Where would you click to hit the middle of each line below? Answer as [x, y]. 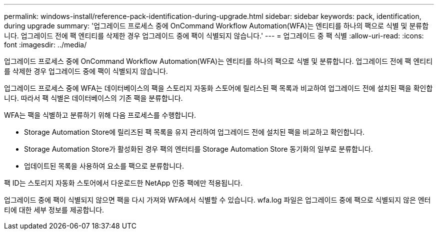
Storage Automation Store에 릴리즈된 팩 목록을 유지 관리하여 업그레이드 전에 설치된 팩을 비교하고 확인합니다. [194, 132]
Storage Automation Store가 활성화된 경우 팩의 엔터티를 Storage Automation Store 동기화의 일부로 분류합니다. [198, 149]
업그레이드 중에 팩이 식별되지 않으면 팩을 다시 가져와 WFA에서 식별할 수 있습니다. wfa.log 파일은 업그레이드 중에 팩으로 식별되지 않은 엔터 [217, 200]
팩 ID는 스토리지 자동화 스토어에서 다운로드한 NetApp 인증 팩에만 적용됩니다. [123, 183]
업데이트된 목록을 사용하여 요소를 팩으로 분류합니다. [104, 166]
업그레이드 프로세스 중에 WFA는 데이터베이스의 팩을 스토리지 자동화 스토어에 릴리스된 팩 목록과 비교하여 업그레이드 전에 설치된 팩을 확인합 [218, 88]
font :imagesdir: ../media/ [45, 45]
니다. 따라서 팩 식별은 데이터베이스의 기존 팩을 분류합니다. [93, 98]
